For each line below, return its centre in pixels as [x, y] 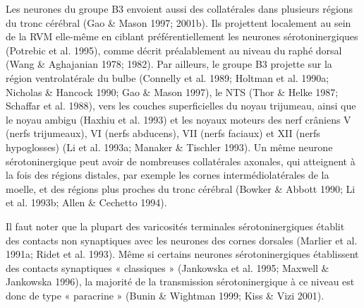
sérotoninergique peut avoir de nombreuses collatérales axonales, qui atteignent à [181, 161]
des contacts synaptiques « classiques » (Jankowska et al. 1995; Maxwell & [168, 267]
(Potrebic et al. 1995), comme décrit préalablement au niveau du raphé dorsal [174, 50]
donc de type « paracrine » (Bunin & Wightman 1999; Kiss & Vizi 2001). [165, 295]
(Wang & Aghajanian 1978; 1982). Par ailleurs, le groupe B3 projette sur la [169, 64]
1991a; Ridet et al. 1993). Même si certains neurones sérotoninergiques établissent [182, 254]
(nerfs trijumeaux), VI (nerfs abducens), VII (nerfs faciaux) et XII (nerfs [163, 133]
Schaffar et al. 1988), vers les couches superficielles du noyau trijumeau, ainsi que [181, 106]
